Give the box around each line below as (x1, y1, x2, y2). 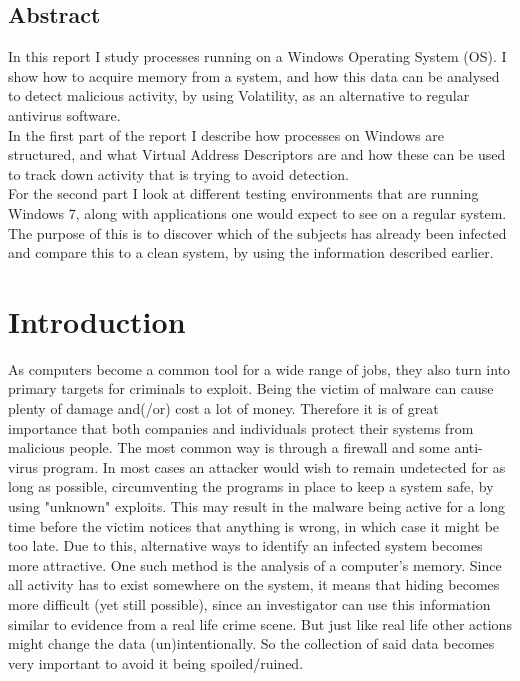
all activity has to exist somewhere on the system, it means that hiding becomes (8, 574, 500, 595)
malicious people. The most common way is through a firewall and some (8, 437, 450, 458)
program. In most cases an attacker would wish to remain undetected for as (42, 456, 506, 477)
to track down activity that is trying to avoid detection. (8, 163, 349, 184)
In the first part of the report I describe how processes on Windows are (8, 124, 444, 145)
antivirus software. (8, 104, 121, 125)
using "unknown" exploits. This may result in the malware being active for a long (8, 496, 506, 517)
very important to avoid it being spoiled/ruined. (8, 652, 304, 673)
